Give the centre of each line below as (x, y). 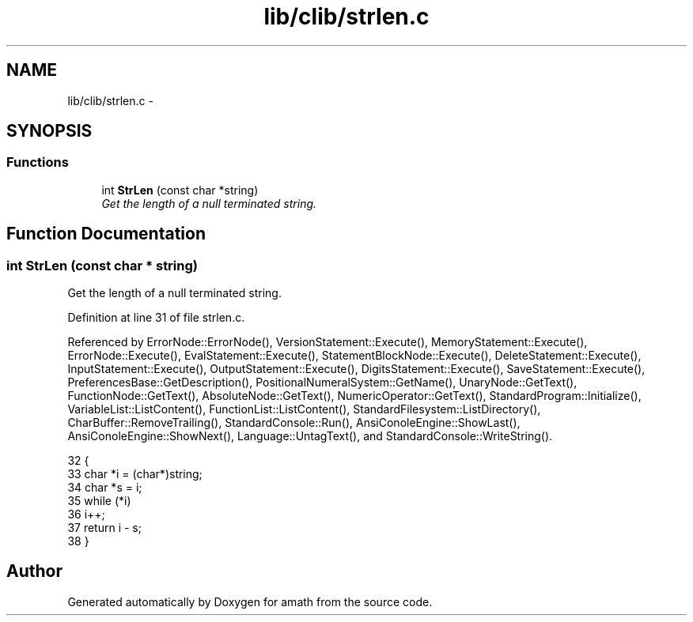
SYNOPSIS (49, 131)
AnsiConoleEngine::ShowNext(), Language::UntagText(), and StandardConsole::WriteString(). (310, 436)
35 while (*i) (99, 501)
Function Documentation (106, 234)
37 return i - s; (104, 528)
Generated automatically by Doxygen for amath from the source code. (250, 601)
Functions (38, 162)
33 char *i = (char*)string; (135, 474)
